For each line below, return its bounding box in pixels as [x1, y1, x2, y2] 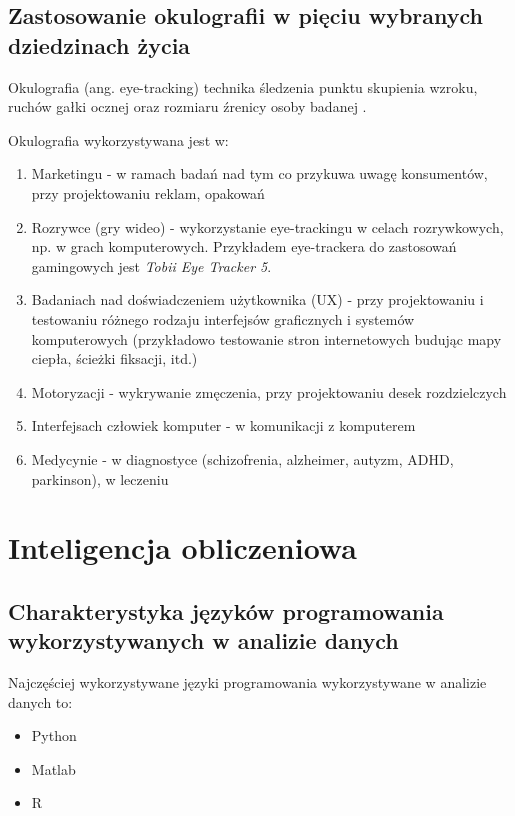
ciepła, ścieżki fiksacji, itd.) [31, 348, 198, 369]
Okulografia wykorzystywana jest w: [8, 129, 229, 150]
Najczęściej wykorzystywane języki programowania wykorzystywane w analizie [8, 672, 487, 693]
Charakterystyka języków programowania [8, 595, 444, 626]
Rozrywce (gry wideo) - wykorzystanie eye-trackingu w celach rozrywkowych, [31, 216, 504, 237]
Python [31, 725, 77, 746]
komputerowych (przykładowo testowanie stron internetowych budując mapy [31, 328, 502, 349]
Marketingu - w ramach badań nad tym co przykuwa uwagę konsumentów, [31, 163, 488, 184]
